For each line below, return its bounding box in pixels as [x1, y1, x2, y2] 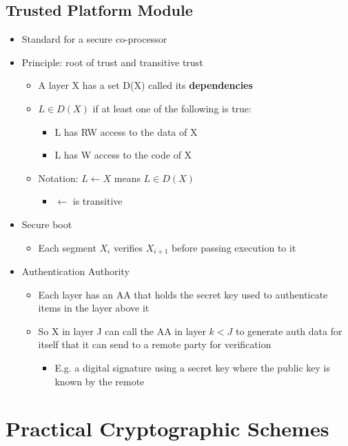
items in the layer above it [38, 301, 150, 315]
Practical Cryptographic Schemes [6, 414, 329, 443]
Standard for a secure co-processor [21, 32, 167, 46]
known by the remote [54, 374, 145, 388]
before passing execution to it [172, 240, 296, 254]
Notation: [38, 170, 79, 185]
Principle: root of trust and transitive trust [21, 54, 203, 69]
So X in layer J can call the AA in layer [38, 323, 206, 338]
